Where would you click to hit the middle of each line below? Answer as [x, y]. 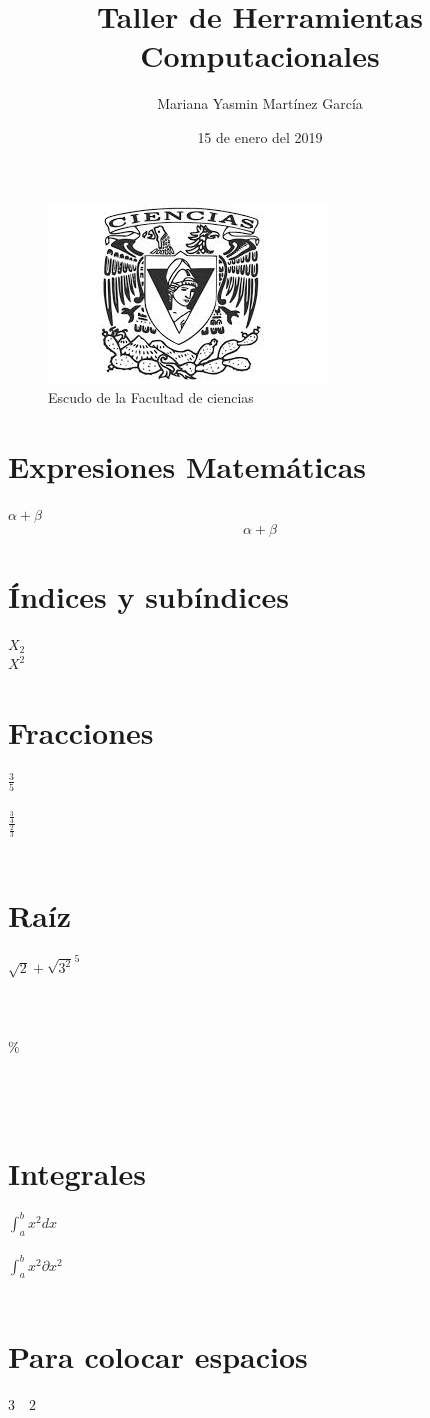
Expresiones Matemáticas [187, 465]
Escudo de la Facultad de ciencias [151, 397]
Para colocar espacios [158, 1356]
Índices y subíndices [149, 595]
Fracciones [81, 731]
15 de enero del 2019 [260, 136]
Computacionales [260, 55]
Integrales [77, 1173]
